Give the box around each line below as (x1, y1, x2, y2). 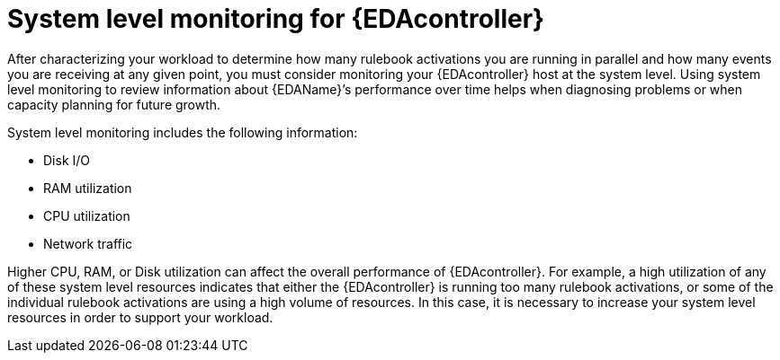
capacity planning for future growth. (7, 96, 221, 112)
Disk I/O (43, 152, 91, 168)
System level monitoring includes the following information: (7, 124, 358, 140)
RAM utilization (43, 180, 132, 196)
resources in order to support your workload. (7, 309, 273, 325)
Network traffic (43, 235, 133, 251)
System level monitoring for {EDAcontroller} (7, 4, 545, 34)
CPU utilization (43, 207, 130, 224)
